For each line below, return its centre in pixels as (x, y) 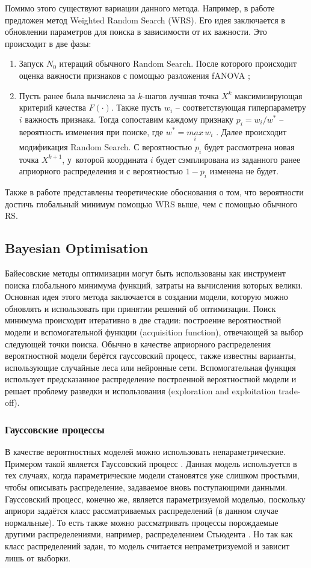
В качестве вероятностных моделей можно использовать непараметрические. (145, 452)
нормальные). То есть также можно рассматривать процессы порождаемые (142, 522)
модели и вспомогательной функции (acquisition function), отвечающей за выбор (154, 331)
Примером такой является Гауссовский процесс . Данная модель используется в (151, 463)
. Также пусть (136, 107)
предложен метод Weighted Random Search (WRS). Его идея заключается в (145, 20)
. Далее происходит (251, 131)
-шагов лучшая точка (180, 95)
